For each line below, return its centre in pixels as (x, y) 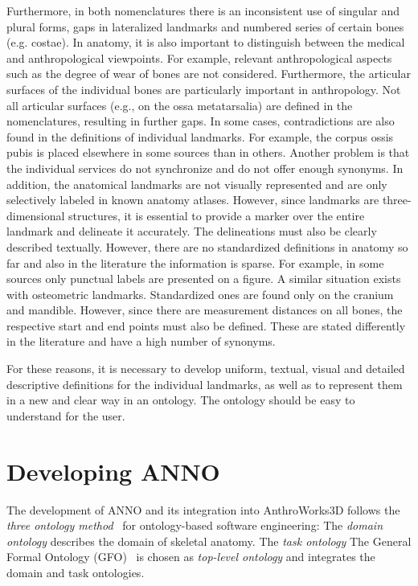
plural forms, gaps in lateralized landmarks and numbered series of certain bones (205, 26)
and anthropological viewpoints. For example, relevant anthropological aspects (199, 57)
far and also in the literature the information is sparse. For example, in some (195, 262)
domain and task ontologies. (76, 572)
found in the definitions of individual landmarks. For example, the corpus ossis (200, 136)
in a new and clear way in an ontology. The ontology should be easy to (181, 400)
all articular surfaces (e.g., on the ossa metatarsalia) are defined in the (180, 105)
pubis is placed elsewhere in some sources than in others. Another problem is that (208, 152)
